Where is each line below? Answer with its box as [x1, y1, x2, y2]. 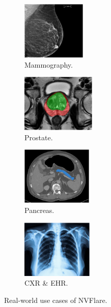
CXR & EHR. [24, 278, 68, 288]
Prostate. [24, 132, 53, 142]
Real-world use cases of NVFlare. [4, 294, 107, 305]
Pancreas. [24, 204, 54, 215]
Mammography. [24, 59, 73, 70]
